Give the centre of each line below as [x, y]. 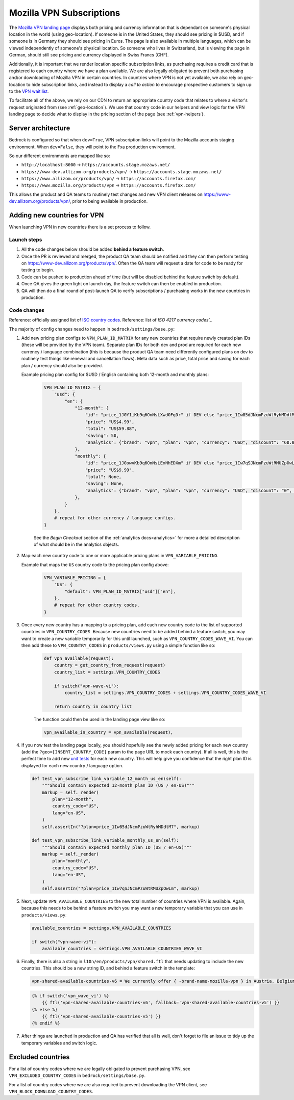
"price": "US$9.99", [110, 470]
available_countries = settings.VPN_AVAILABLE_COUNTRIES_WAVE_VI [122, 948]
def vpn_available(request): [79, 658]
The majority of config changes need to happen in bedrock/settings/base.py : [92, 329]
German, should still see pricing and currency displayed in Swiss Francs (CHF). [89, 55]
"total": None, [103, 477]
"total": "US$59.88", [111, 429]
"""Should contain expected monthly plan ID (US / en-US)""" [117, 847]
